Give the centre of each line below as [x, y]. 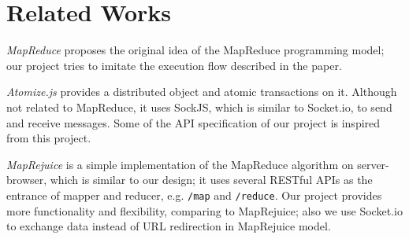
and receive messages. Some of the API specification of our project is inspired [193, 122]
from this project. [49, 138]
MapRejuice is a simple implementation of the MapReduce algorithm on [180, 164]
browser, [27, 180]
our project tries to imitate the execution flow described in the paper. [174, 65]
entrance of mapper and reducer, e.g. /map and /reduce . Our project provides [194, 195]
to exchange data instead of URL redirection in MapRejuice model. [169, 226]
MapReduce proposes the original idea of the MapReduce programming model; [195, 50]
